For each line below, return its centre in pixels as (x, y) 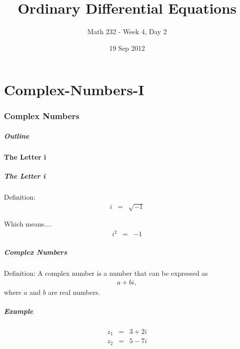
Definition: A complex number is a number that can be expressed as (106, 273)
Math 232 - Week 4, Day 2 (127, 31)
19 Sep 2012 (127, 48)
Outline (17, 135)
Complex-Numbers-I (74, 90)
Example (19, 311)
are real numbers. (74, 292)
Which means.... (28, 224)
